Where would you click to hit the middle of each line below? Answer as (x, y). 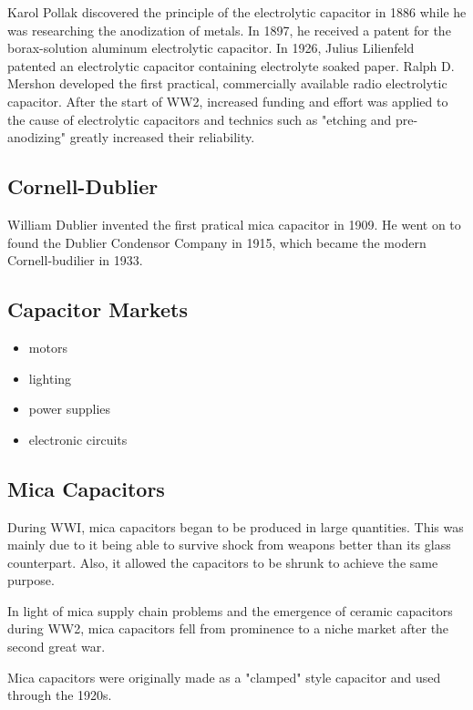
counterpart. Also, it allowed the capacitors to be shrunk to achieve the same (223, 562)
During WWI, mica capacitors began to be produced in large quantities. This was (236, 526)
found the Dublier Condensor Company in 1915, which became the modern (217, 242)
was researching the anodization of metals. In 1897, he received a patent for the (229, 30)
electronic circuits (78, 439)
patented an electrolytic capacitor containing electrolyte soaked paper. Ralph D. (231, 65)
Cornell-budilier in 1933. (75, 260)
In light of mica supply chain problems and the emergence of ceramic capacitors (230, 610)
